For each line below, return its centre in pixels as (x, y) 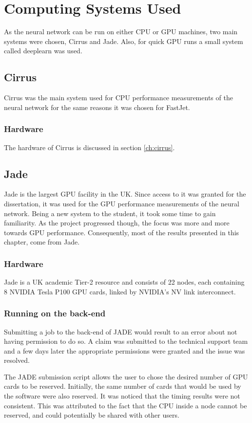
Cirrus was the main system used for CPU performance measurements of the (118, 98)
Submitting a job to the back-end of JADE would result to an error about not (121, 331)
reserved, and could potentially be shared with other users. (92, 415)
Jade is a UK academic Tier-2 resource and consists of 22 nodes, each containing (124, 282)
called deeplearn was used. (43, 51)
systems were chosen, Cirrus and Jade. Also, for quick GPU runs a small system (124, 41)
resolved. (17, 360)
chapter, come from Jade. (42, 242)
